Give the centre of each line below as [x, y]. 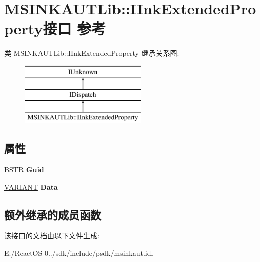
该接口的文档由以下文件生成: [52, 236]
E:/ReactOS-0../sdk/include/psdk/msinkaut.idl [79, 253]
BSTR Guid [24, 170]
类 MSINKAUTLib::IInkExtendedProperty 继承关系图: [92, 53]
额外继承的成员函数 [53, 214]
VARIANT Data [31, 187]
